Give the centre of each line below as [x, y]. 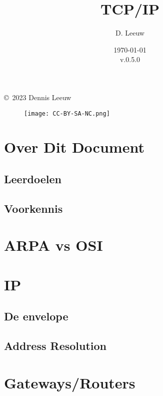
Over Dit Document [74, 147]
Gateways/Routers [70, 382]
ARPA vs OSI [53, 245]
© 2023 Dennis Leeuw [38, 97]
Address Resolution [55, 346]
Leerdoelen [33, 178]
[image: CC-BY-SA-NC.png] [67, 113]
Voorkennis [33, 208]
